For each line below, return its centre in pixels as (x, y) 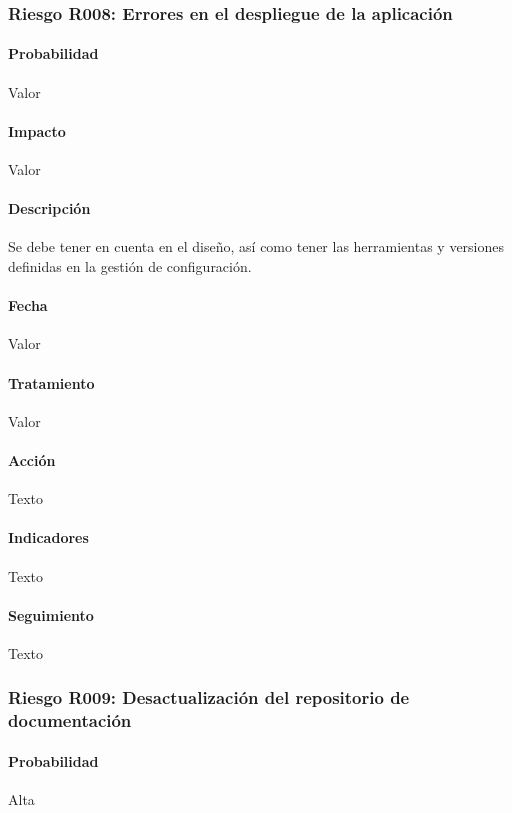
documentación (70, 720)
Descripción (49, 208)
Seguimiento (51, 614)
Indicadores (48, 537)
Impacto (37, 130)
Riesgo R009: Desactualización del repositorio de (209, 697)
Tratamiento (51, 382)
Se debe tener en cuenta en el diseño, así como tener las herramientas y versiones (256, 246)
